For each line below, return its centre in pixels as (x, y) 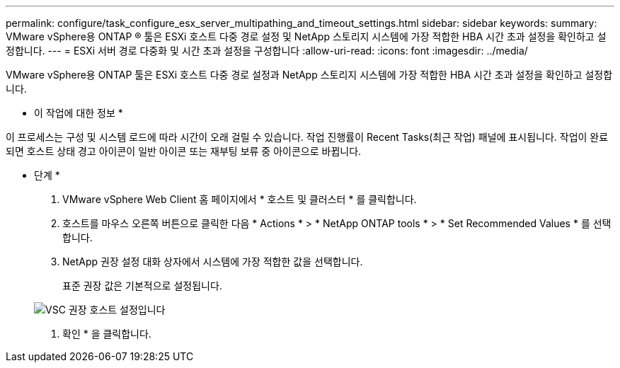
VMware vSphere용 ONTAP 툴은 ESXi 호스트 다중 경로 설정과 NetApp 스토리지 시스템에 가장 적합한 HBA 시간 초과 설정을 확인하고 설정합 (309, 75)
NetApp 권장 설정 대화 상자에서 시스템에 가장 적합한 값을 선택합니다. (213, 261)
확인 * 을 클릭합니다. (107, 334)
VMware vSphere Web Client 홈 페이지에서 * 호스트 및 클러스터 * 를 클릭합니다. (240, 199)
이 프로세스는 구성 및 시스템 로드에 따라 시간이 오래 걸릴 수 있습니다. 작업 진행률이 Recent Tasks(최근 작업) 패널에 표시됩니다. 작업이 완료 (307, 137)
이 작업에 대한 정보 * (79, 113)
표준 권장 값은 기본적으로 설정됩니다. (142, 286)
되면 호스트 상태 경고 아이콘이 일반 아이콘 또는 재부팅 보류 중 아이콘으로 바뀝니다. (184, 151)
